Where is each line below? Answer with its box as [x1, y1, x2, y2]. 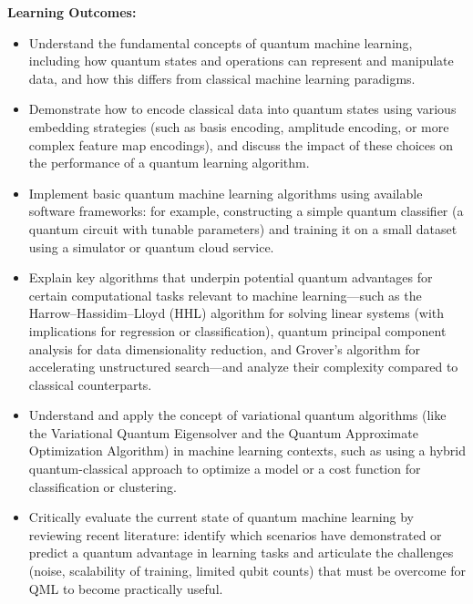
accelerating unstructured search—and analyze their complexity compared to [28, 357, 458, 376]
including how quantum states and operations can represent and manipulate [28, 51, 454, 70]
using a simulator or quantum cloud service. [28, 237, 274, 256]
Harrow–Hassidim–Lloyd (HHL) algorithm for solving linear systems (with [28, 303, 445, 322]
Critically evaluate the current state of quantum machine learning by [28, 507, 414, 527]
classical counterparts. [28, 374, 152, 394]
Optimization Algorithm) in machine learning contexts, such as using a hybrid [28, 441, 466, 460]
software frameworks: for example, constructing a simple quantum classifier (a [28, 201, 464, 220]
